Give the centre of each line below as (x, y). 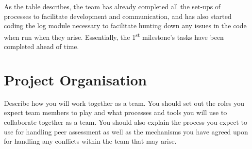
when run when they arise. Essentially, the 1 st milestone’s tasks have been (114, 36)
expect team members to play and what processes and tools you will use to (116, 112)
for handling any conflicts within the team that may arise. (90, 141)
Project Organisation (76, 79)
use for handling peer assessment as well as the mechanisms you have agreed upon (126, 131)
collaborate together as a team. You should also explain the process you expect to (126, 122)
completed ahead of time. (42, 46)
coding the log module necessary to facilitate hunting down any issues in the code (125, 25)
